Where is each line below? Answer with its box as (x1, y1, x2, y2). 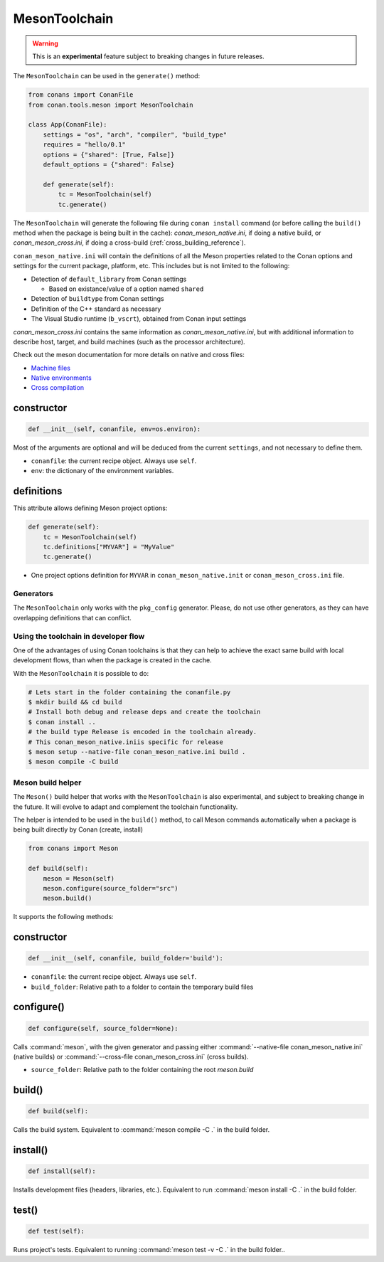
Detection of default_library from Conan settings (31, 275, 187, 283)
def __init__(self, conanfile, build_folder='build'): (28, 954, 223, 963)
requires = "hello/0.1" (43, 141, 126, 149)
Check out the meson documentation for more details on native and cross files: (13, 351, 245, 359)
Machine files (31, 364, 71, 372)
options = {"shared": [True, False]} (43, 150, 175, 159)
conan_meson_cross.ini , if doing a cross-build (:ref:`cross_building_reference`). (13, 238, 246, 247)
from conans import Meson (28, 844, 119, 853)
